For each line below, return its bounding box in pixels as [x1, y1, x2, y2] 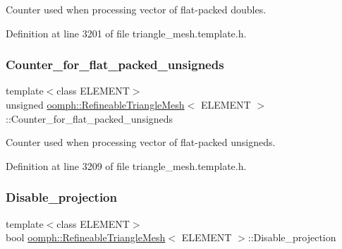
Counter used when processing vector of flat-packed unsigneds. [6, 135, 276, 150]
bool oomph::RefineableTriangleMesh [6, 230, 166, 245]
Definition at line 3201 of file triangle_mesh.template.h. [6, 25, 247, 40]
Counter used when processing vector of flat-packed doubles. [6, 2, 267, 16]
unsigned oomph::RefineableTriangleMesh [6, 97, 185, 111]
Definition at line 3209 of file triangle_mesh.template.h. [6, 158, 247, 173]
